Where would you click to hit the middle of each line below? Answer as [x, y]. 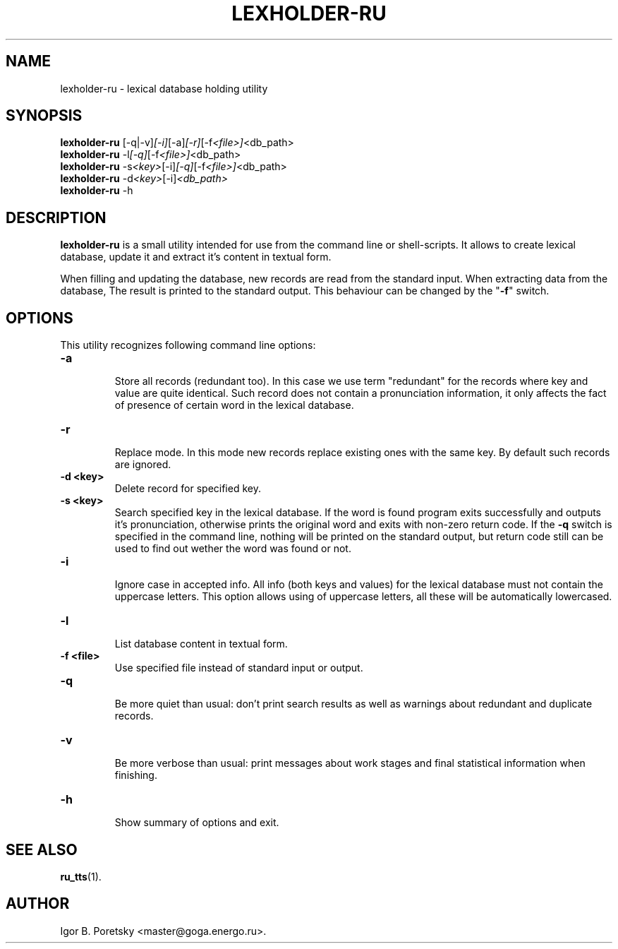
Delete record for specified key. [188, 489]
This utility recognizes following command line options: [188, 345]
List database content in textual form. [201, 644]
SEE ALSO [42, 849]
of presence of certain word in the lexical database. [234, 405]
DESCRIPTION [56, 217]
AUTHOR [38, 904]
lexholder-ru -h [97, 191]
